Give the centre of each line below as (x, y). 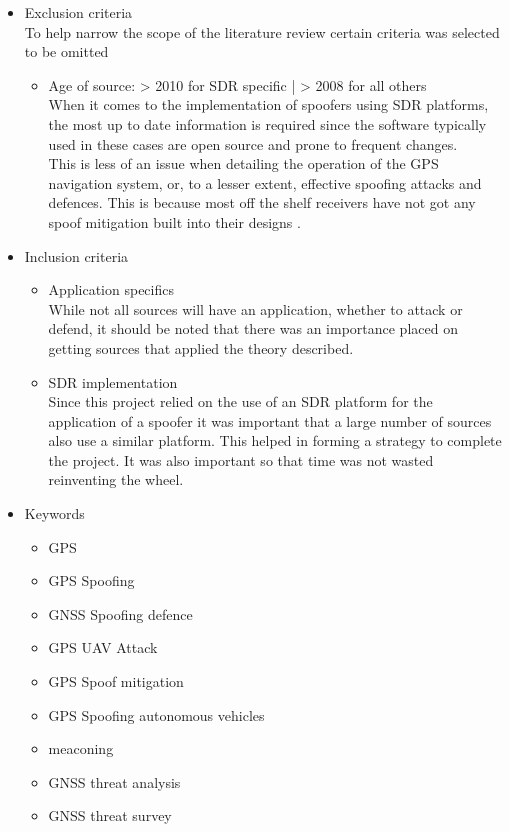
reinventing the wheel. (116, 479)
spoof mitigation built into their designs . (174, 221)
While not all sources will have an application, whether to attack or (255, 308)
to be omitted (66, 51)
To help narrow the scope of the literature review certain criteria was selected (262, 31)
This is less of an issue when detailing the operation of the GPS (243, 163)
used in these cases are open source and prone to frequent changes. (253, 143)
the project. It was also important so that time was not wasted (241, 459)
